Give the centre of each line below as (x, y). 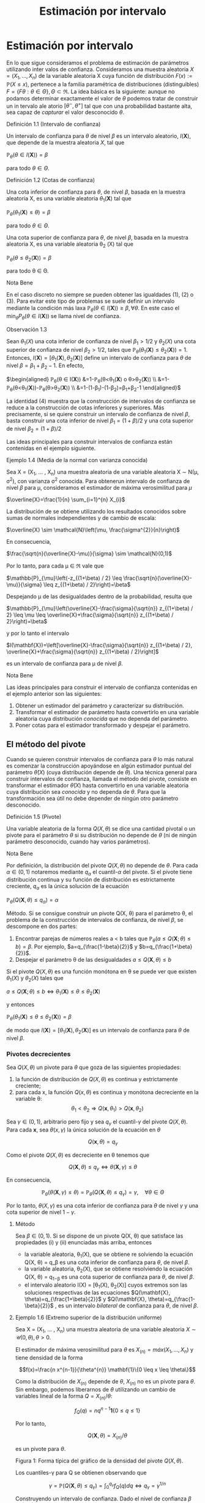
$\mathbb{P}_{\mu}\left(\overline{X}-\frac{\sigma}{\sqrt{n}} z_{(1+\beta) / (100, 608)
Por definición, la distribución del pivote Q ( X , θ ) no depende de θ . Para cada (102, 865)
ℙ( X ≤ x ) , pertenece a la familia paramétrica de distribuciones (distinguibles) (103, 84)
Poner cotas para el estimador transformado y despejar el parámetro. (102, 725)
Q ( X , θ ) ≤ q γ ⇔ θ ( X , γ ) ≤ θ (103, 1167)
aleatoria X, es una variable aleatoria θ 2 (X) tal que (70, 245)
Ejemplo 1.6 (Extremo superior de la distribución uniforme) (88, 1318)
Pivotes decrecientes (39, 1054)
